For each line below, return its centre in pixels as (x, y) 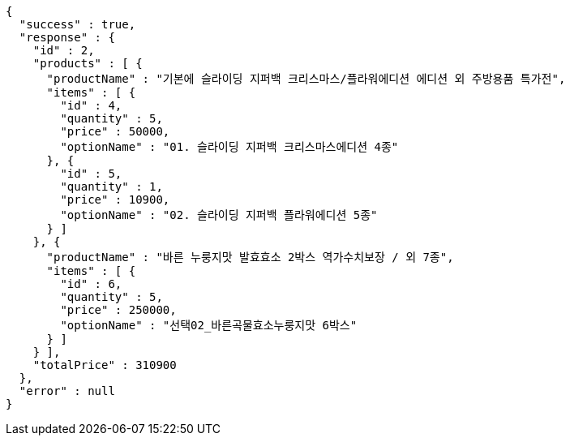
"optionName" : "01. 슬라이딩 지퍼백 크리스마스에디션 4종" (229, 147)
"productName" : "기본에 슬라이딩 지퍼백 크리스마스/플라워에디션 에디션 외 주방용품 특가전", (306, 79)
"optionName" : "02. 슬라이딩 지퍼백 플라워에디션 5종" (219, 215)
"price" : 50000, (115, 131)
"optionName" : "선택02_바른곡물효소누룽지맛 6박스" (209, 325)
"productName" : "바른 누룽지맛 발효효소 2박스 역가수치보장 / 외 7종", (250, 257)
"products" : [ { (88, 63)
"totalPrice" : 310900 (105, 365)
